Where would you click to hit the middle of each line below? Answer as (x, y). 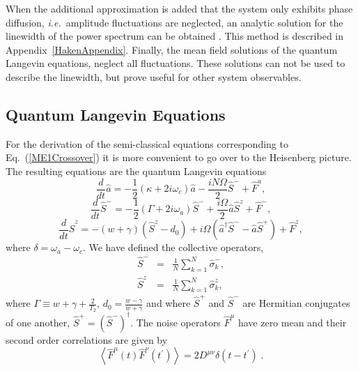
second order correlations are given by (87, 339)
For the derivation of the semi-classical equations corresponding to (147, 143)
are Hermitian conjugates (296, 303)
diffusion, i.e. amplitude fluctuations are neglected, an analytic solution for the (174, 22)
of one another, (38, 322)
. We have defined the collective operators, (173, 247)
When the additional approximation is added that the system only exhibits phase (179, 8)
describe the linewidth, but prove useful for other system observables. (154, 76)
